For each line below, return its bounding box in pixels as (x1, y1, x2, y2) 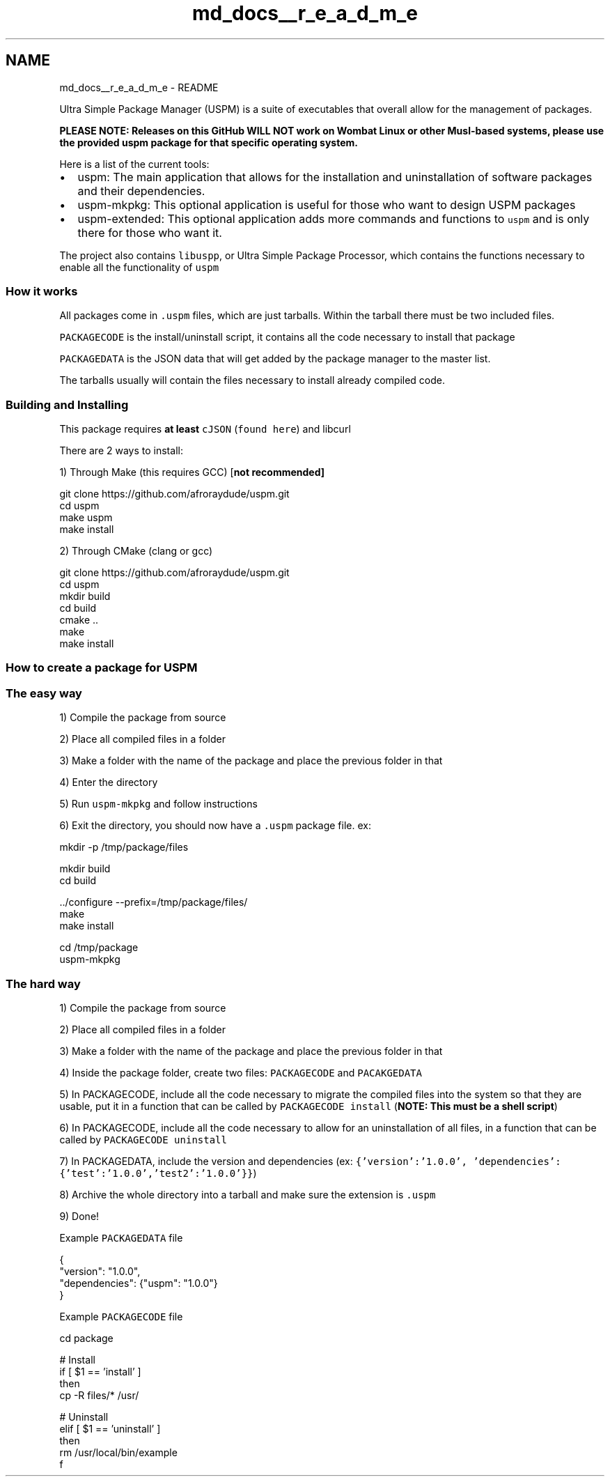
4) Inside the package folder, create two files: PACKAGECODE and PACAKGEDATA (59, 1066, 422, 1079)
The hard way (6, 976, 81, 991)
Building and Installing (6, 397, 129, 412)
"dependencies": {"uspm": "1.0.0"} (59, 1276, 218, 1289)
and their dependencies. (77, 183, 205, 198)
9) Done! (59, 1210, 100, 1222)
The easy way (6, 686, 82, 700)
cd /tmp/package (59, 941, 139, 954)
